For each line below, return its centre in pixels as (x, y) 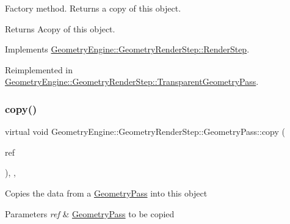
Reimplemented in (39, 69)
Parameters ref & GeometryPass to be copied (90, 213)
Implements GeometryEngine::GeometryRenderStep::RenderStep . (127, 49)
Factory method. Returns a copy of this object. (93, 8)
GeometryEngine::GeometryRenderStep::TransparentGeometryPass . (132, 81)
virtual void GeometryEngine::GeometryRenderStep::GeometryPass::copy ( (145, 132)
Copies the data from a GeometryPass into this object (106, 193)
